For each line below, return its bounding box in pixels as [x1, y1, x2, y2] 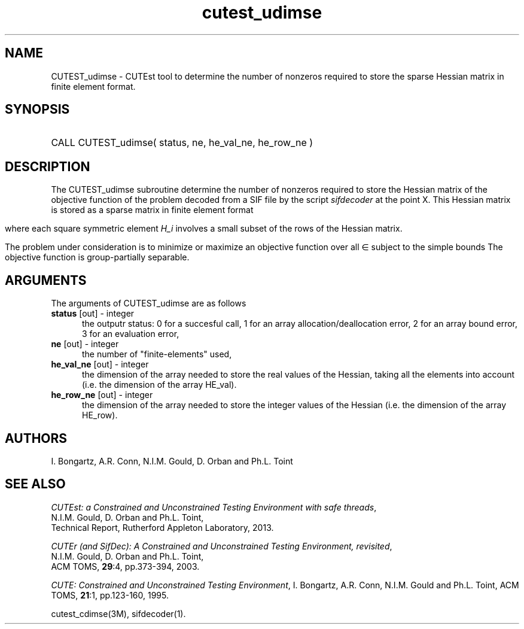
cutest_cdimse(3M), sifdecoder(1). [51, 608, 186, 619]
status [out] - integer [51, 308, 135, 319]
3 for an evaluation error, [82, 329, 179, 339]
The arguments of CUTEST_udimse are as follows [51, 298, 246, 309]
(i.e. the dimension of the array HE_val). [82, 379, 237, 390]
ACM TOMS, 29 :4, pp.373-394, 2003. [51, 561, 200, 572]
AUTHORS [5, 430, 68, 446]
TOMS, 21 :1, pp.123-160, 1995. [51, 590, 169, 600]
